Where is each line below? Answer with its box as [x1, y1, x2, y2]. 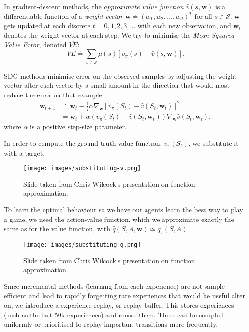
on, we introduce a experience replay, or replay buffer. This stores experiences [4, 300, 234, 310]
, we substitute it [188, 138, 239, 148]
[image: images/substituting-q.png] [23, 241, 141, 248]
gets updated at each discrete [4, 20, 91, 31]
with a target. [4, 147, 45, 158]
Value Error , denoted [4, 39, 67, 49]
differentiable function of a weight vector [4, 11, 123, 21]
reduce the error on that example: [4, 89, 104, 99]
